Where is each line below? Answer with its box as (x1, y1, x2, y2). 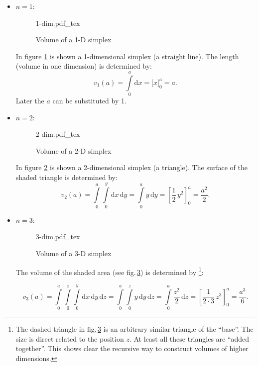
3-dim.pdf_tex (35, 231, 80, 242)
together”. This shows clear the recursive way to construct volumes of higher (15, 343, 249, 354)
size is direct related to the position (15, 333, 124, 344)
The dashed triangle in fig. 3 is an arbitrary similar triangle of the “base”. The (15, 323, 254, 334)
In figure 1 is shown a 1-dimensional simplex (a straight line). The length (15, 51, 239, 61)
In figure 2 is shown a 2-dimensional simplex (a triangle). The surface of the (15, 162, 248, 173)
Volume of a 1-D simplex (35, 34, 112, 45)
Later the (15, 95, 44, 106)
